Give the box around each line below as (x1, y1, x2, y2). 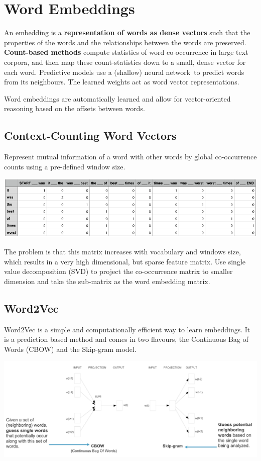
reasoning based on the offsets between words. (4, 103, 145, 114)
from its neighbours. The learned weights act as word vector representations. (4, 76, 239, 87)
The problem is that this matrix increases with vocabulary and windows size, (4, 246, 241, 257)
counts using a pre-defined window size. (4, 161, 125, 171)
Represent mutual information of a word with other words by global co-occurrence (4, 151, 257, 162)
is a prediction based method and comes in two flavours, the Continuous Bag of (4, 334, 248, 344)
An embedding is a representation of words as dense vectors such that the (4, 27, 250, 38)
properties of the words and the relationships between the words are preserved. (4, 37, 246, 47)
